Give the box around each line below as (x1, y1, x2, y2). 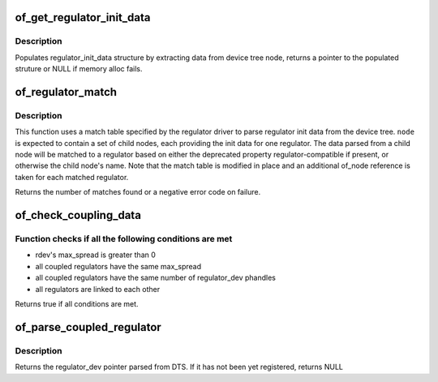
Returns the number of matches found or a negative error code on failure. (15, 187, 261, 197)
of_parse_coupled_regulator (15, 320, 161, 334)
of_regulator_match (15, 85, 118, 99)
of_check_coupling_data (15, 208, 142, 222)
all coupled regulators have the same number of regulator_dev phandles (35, 273, 276, 283)
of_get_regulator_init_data (15, 11, 151, 24)
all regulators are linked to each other (35, 284, 161, 294)
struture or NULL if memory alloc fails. (15, 64, 143, 74)
